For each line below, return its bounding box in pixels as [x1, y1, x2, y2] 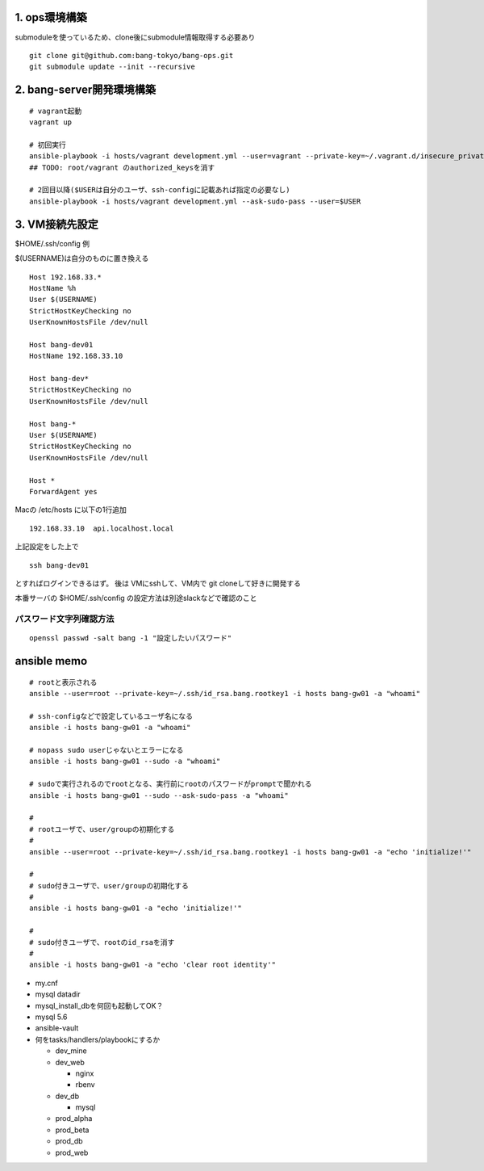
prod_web [55, 1148, 89, 1157]
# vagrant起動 [29, 106, 82, 115]
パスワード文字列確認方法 [15, 614, 115, 625]
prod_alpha [55, 1114, 93, 1123]
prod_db [55, 1136, 84, 1146]
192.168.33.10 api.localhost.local [29, 523, 174, 533]
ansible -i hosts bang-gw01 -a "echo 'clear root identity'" [29, 960, 276, 969]
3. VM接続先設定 [15, 217, 98, 231]
